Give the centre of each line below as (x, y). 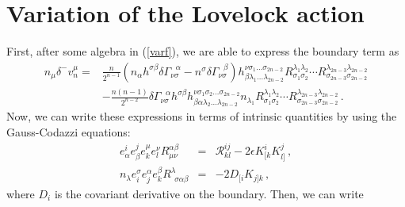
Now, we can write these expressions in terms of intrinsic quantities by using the (202, 116)
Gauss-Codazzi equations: (69, 132)
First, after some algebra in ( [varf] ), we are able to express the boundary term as (203, 51)
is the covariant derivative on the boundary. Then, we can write (209, 193)
